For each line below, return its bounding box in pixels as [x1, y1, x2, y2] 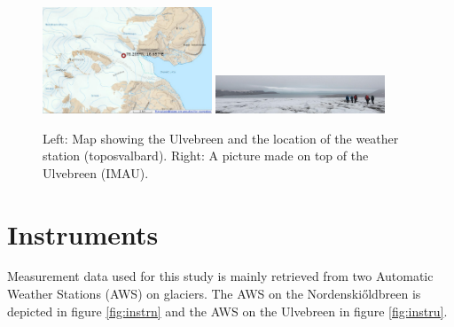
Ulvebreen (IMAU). [43, 163, 149, 182]
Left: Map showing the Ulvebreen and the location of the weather [43, 128, 399, 147]
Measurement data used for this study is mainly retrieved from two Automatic [7, 267, 434, 285]
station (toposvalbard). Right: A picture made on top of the [43, 146, 369, 165]
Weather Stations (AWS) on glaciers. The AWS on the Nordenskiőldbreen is [7, 284, 421, 303]
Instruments [7, 215, 159, 252]
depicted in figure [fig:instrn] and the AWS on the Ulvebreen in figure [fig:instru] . [7, 301, 448, 320]
